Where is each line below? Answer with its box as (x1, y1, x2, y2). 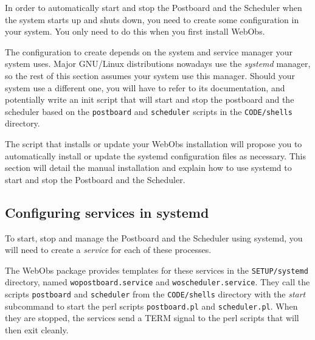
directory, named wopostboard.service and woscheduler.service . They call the (5, 276, 310, 288)
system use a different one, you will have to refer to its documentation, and (5, 81, 285, 94)
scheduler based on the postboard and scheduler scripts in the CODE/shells (5, 105, 292, 117)
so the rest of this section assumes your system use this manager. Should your (5, 69, 295, 82)
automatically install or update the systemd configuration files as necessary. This (5, 149, 306, 162)
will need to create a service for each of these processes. (5, 243, 212, 256)
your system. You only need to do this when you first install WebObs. (5, 25, 265, 38)
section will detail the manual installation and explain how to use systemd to (5, 161, 292, 174)
